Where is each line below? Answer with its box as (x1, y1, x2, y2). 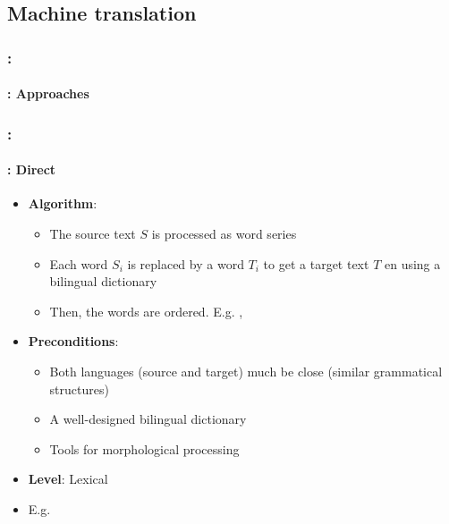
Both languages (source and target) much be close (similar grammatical (49, 362, 443, 381)
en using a (384, 254, 441, 273)
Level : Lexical (28, 469, 108, 488)
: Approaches (7, 84, 89, 103)
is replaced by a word (127, 254, 244, 273)
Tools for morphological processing (49, 439, 240, 458)
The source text (49, 224, 136, 243)
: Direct (7, 160, 56, 179)
